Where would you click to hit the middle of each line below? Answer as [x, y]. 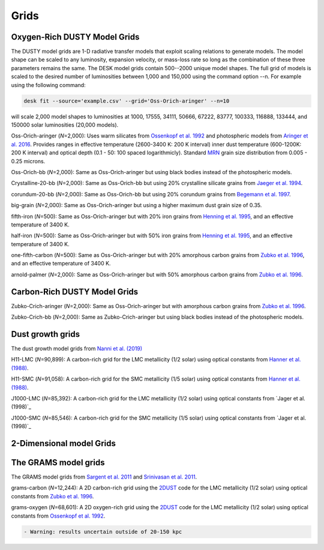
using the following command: [49, 85]
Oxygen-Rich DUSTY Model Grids [75, 37]
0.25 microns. [28, 161]
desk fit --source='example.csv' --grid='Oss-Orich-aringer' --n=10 [127, 101]
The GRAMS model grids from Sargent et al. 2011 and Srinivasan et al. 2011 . [104, 477]
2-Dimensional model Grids [64, 443]
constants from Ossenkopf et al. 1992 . [58, 516]
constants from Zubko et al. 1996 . [52, 496]
